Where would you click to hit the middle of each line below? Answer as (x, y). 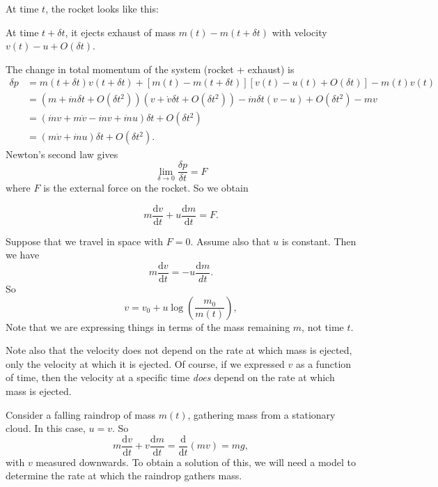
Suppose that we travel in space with (85, 241)
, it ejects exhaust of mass (120, 32)
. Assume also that (230, 241)
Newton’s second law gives (62, 154)
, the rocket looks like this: (102, 8)
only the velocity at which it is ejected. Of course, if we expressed (145, 363)
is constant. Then (319, 241)
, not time (323, 326)
